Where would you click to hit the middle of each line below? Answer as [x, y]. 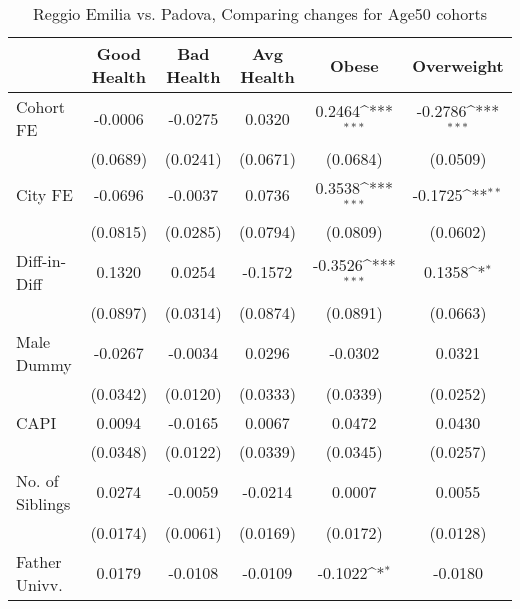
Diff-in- [41, 260]
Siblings [43, 503]
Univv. [39, 584]
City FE [44, 195]
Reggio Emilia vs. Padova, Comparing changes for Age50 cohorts [260, 13]
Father [39, 561]
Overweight [458, 65]
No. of [37, 480]
